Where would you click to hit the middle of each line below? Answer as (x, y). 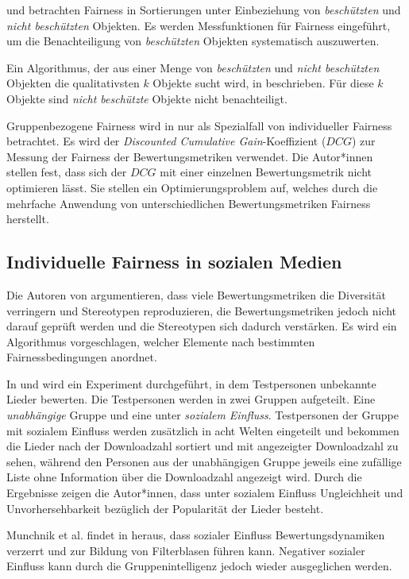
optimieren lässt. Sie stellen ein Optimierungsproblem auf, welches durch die (192, 187)
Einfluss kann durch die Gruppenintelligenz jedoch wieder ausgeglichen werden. (199, 566)
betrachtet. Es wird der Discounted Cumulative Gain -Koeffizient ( (166, 141)
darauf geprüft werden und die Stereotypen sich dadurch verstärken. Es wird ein (202, 326)
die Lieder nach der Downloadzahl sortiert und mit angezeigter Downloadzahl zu (203, 446)
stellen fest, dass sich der (67, 172)
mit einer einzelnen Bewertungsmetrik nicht (266, 172)
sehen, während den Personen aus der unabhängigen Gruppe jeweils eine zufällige (204, 461)
